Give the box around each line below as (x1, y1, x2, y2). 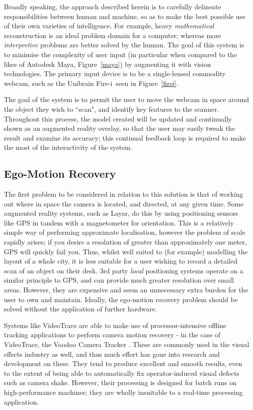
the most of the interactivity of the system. (4, 142, 133, 152)
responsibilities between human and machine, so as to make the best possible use (4, 11, 246, 21)
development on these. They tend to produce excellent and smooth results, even (4, 358, 242, 369)
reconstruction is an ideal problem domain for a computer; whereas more (4, 30, 221, 40)
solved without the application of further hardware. (4, 304, 157, 314)
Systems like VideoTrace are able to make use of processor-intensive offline (4, 320, 227, 330)
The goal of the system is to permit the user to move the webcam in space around (4, 94, 249, 104)
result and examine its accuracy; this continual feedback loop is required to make (4, 132, 246, 143)
